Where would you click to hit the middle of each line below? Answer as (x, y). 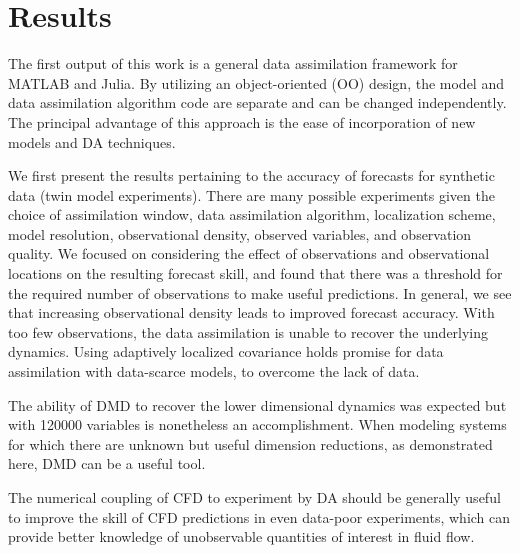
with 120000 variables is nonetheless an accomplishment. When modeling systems (257, 424)
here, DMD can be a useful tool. (107, 463)
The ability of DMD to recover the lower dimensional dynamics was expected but (257, 404)
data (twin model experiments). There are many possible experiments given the (251, 194)
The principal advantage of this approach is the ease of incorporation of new (242, 121)
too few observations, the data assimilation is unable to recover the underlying (248, 331)
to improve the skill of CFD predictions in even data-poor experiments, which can (259, 516)
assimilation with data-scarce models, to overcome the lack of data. (214, 371)
